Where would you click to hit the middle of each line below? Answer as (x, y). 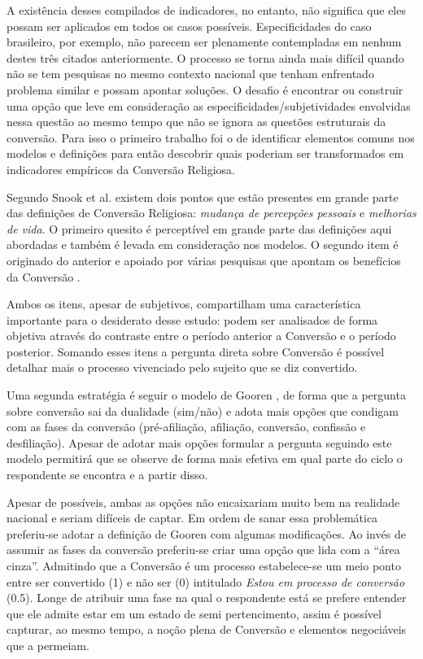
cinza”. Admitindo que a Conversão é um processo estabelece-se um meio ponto (204, 565)
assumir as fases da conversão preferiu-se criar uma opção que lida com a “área (203, 550)
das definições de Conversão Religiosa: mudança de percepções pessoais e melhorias (211, 213)
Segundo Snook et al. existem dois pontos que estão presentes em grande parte (203, 196)
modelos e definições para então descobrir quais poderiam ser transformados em (205, 153)
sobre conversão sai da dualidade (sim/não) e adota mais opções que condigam (203, 410)
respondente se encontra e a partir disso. (107, 475)
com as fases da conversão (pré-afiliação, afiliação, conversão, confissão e (186, 427)
